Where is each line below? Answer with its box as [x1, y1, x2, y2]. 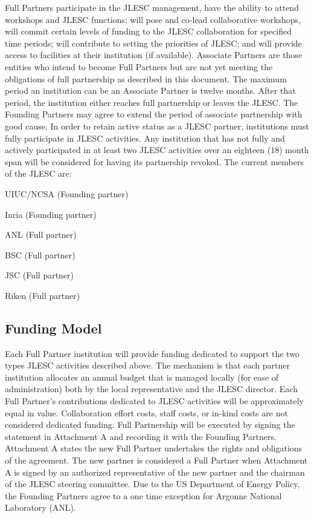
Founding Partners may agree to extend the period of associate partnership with [5, 108, 303, 120]
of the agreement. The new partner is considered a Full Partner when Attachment [5, 454, 308, 467]
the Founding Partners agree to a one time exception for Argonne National [5, 489, 282, 502]
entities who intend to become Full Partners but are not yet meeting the [5, 60, 273, 73]
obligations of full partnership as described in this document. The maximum [5, 72, 287, 85]
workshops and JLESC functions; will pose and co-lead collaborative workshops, [5, 13, 301, 25]
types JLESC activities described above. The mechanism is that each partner [5, 359, 290, 372]
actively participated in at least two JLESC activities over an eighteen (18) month [5, 143, 309, 156]
